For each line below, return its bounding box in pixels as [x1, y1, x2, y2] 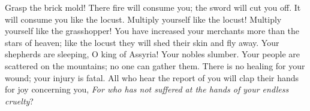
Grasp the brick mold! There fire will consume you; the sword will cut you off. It [5, 1, 301, 13]
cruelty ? [5, 94, 34, 107]
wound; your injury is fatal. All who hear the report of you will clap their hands [5, 71, 299, 84]
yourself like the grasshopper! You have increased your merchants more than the [5, 24, 300, 37]
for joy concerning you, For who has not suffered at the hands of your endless [5, 83, 289, 95]
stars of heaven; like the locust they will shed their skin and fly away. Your [5, 36, 279, 48]
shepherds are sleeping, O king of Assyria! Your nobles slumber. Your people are [5, 48, 300, 60]
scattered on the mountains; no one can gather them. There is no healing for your [5, 59, 305, 72]
